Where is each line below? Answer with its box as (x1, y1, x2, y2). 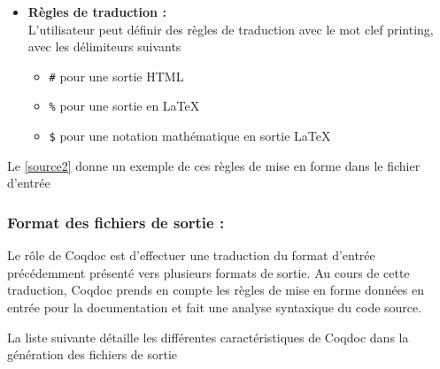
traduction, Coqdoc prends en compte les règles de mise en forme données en (7, 281, 425, 299)
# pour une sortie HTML (49, 66, 184, 85)
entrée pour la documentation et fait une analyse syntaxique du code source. (7, 297, 422, 316)
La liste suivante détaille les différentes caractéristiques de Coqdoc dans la (7, 327, 409, 346)
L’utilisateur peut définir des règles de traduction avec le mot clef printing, (27, 19, 434, 38)
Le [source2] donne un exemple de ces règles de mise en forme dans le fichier (7, 156, 421, 174)
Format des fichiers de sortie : (7, 211, 225, 233)
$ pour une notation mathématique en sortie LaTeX (49, 127, 331, 145)
